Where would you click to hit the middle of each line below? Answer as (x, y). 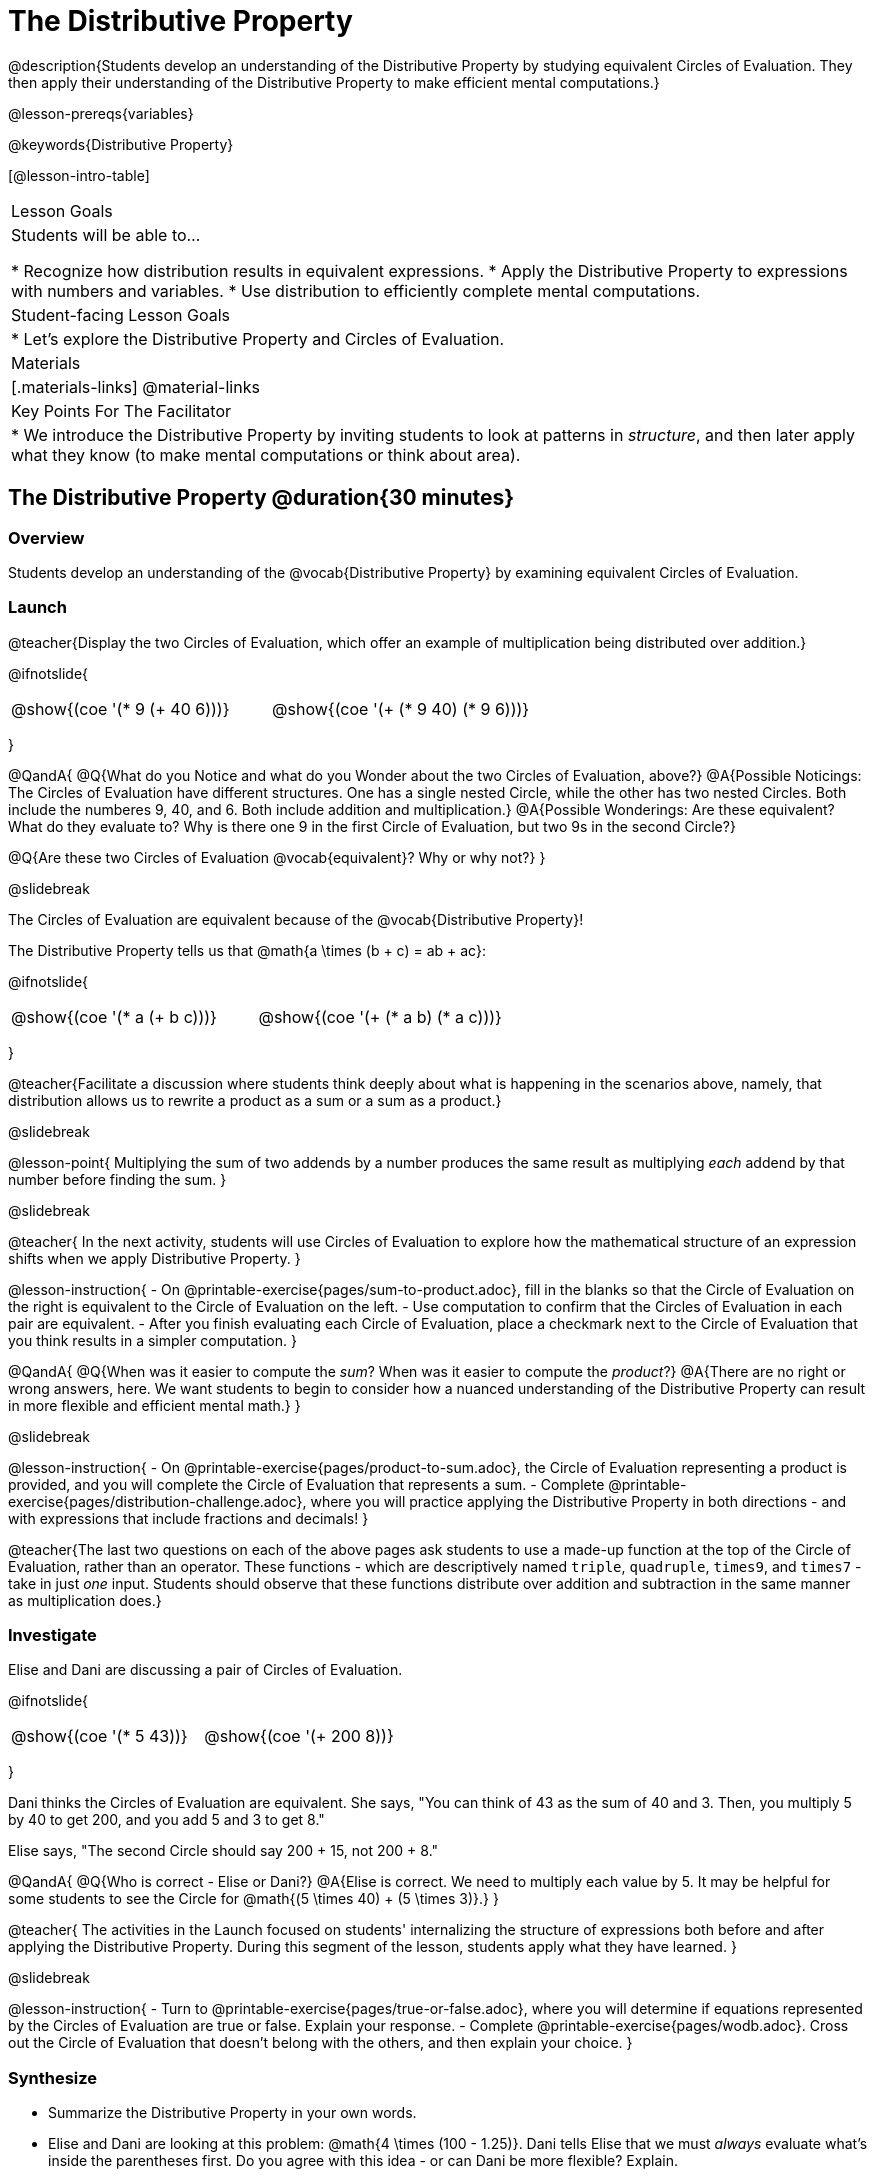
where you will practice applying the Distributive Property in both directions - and (578, 1501)
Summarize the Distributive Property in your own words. (232, 2113)
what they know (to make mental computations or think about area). (266, 454)
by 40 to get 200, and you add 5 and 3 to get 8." (166, 1820)
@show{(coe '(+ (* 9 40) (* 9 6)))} (401, 708)
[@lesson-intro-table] (79, 175)
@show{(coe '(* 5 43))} (99, 1736)
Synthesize (53, 2077)
